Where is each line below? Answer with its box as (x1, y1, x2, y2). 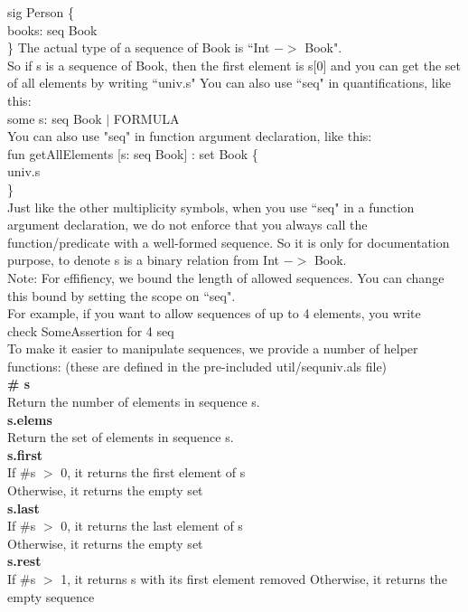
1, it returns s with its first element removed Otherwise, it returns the (61, 570, 447, 588)
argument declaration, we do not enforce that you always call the (7, 215, 368, 234)
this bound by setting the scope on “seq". (7, 286, 236, 305)
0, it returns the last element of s (61, 516, 243, 535)
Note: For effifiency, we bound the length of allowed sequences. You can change (7, 268, 445, 287)
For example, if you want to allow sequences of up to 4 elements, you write (7, 304, 421, 323)
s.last (7, 498, 40, 517)
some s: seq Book (7, 108, 102, 127)
